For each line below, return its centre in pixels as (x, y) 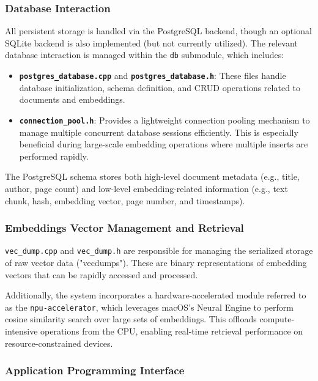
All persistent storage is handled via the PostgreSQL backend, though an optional (158, 31)
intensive (21, 331)
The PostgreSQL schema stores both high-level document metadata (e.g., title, (152, 176)
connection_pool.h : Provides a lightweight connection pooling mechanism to (165, 120)
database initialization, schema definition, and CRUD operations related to (160, 87)
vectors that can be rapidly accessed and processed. (102, 274)
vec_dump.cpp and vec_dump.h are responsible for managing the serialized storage (159, 250)
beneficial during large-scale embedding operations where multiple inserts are (164, 144)
